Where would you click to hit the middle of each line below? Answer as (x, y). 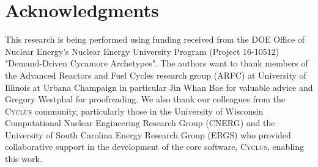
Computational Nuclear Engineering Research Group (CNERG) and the (140, 123)
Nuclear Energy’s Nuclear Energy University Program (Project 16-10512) (142, 51)
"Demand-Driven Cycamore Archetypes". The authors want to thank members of (157, 63)
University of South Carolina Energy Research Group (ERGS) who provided (148, 134)
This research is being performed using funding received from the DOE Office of (155, 39)
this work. (24, 159)
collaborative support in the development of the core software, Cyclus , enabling (154, 147)
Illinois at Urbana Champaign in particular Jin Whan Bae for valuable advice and (159, 87)
